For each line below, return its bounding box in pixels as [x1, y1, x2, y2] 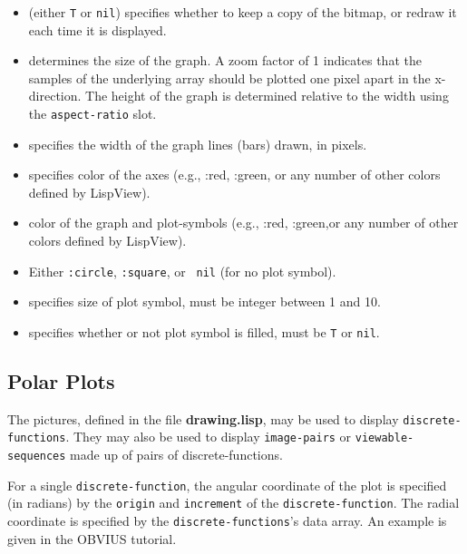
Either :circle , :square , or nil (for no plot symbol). [28, 261, 336, 280]
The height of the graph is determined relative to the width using [85, 86, 449, 105]
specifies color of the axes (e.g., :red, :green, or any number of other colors [28, 165, 441, 184]
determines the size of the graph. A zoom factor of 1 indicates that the [28, 51, 422, 70]
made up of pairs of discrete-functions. [70, 445, 283, 464]
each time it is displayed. [28, 20, 167, 39]
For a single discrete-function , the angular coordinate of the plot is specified [7, 475, 447, 494]
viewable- [355, 432, 414, 445]
